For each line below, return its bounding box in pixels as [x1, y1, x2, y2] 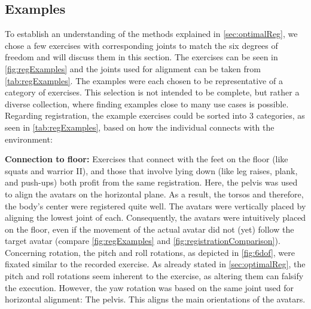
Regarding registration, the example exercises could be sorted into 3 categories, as [5, 109, 305, 122]
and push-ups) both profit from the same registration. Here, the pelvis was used [5, 176, 298, 189]
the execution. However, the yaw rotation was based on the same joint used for [5, 281, 294, 293]
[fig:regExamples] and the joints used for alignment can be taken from [5, 62, 261, 75]
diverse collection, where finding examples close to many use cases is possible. [5, 97, 289, 110]
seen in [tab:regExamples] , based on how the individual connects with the [5, 120, 275, 133]
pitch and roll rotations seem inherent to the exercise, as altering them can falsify [5, 270, 304, 282]
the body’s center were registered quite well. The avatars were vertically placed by [5, 199, 306, 212]
